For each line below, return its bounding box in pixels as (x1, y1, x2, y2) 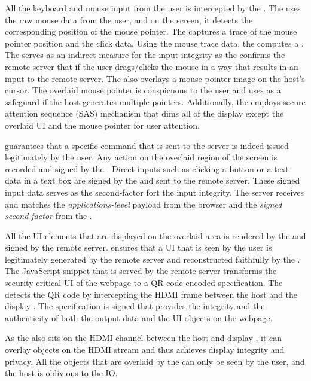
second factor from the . (5, 209, 92, 222)
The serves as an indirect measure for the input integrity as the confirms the (5, 48, 285, 61)
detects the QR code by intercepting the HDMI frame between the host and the (5, 288, 298, 300)
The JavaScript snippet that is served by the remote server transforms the (5, 264, 277, 277)
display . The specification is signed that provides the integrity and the (5, 300, 265, 312)
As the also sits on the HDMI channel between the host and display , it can (5, 331, 282, 344)
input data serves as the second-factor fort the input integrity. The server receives (5, 185, 304, 198)
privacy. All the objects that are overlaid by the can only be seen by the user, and (5, 355, 305, 367)
